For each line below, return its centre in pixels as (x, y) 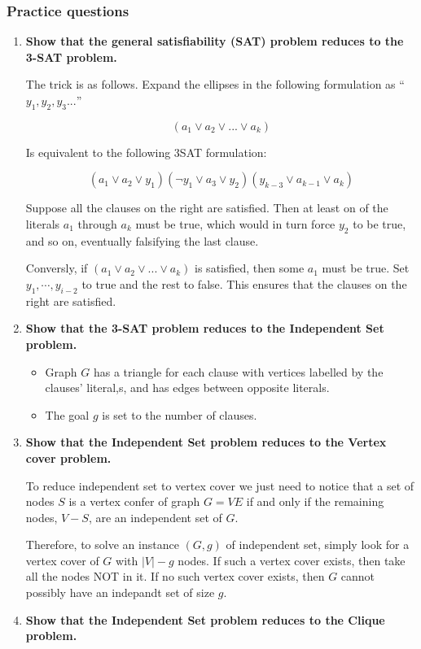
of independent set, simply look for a (318, 544)
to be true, (379, 223)
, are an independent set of (155, 517)
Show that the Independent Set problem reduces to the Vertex (206, 442)
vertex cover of (62, 560)
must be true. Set (366, 268)
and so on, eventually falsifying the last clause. (142, 240)
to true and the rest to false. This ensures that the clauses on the (244, 283)
